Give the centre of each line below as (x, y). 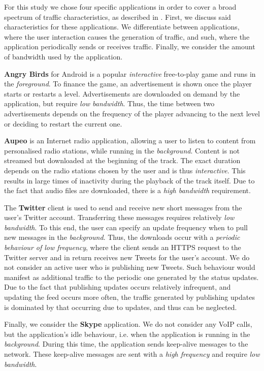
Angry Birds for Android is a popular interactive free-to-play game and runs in (130, 73)
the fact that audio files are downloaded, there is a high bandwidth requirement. (127, 190)
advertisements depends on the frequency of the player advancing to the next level (132, 113)
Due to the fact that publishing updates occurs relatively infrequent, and (118, 287)
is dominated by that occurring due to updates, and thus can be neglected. (121, 307)
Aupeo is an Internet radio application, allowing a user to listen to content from (130, 141)
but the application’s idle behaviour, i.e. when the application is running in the (127, 334)
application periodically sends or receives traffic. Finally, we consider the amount (130, 47)
